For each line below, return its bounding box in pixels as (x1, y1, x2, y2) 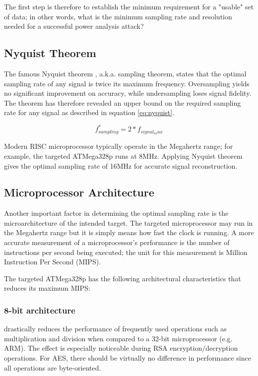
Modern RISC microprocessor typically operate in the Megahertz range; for (4, 141, 233, 151)
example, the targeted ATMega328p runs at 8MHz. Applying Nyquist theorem (4, 150, 243, 161)
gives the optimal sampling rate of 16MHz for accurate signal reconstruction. (4, 160, 238, 171)
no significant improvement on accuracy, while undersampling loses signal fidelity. (4, 88, 252, 98)
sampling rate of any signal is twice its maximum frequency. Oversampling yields (4, 78, 250, 88)
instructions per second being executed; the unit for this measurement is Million (4, 247, 248, 257)
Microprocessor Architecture (4, 185, 154, 200)
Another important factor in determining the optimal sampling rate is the (4, 208, 229, 218)
